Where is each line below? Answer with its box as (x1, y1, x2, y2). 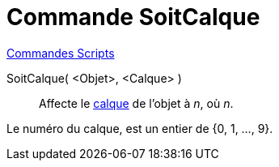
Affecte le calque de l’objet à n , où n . (39, 96, 234, 110)
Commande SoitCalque (6, 3, 260, 31)
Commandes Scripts (6, 45, 115, 60)
